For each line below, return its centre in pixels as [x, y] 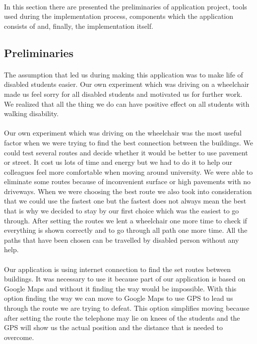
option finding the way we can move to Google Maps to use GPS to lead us [119, 298]
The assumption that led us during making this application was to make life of [124, 74]
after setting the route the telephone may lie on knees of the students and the [122, 317]
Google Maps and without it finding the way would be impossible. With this [120, 288]
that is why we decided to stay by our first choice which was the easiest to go [122, 211]
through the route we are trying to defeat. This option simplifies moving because [127, 308]
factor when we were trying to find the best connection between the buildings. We [128, 142]
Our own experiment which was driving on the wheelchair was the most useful [123, 133]
